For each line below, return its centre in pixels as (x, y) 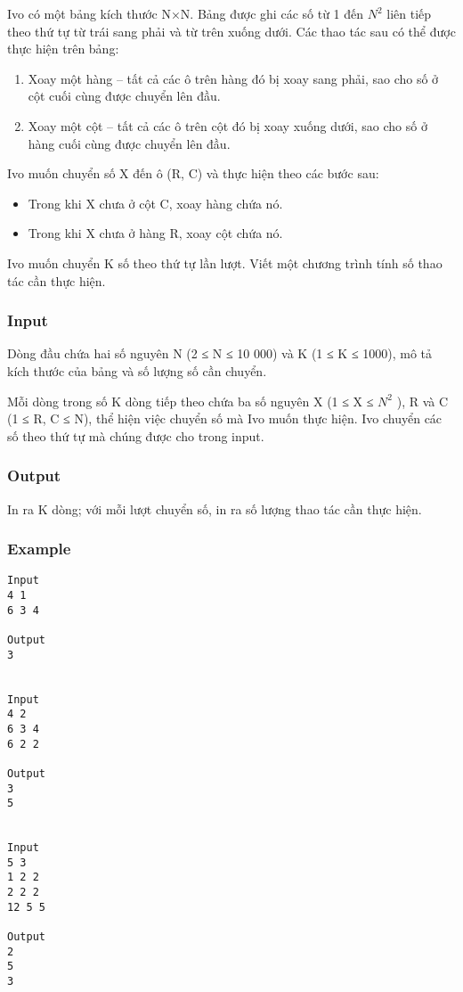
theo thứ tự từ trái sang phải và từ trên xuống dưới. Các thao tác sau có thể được (231, 31)
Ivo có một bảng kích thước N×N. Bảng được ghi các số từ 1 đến (186, 13)
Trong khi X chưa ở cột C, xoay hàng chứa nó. (155, 203)
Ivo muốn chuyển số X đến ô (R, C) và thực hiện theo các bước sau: (193, 173)
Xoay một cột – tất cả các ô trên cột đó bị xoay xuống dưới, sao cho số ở (227, 125)
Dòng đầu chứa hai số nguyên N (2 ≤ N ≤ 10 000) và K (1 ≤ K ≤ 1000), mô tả (220, 353)
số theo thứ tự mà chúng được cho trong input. (136, 435)
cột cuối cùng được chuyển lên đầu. (124, 96)
